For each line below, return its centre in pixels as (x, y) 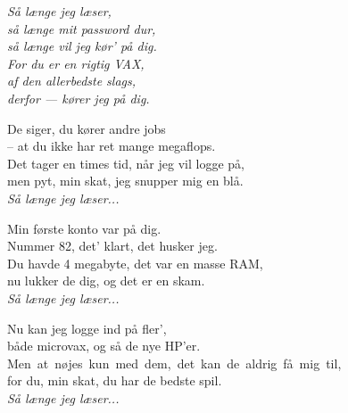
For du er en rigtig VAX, (76, 63)
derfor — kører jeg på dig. (79, 98)
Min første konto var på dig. (84, 228)
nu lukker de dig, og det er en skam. (106, 281)
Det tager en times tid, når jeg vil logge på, (126, 163)
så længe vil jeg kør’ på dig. (82, 46)
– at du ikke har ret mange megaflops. (112, 146)
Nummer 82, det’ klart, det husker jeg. (112, 246)
